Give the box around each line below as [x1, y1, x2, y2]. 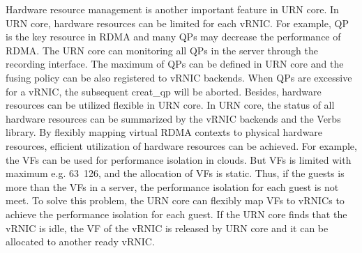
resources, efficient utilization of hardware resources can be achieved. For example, [6, 138, 357, 153]
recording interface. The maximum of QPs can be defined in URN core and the [6, 56, 344, 71]
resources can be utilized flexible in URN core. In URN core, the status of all [6, 98, 335, 112]
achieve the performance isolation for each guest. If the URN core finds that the [6, 206, 347, 221]
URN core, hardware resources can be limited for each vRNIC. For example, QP [6, 15, 349, 30]
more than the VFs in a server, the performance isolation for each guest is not [6, 179, 339, 194]
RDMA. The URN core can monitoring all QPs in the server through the [6, 43, 318, 57]
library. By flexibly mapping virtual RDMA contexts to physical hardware [6, 125, 323, 139]
